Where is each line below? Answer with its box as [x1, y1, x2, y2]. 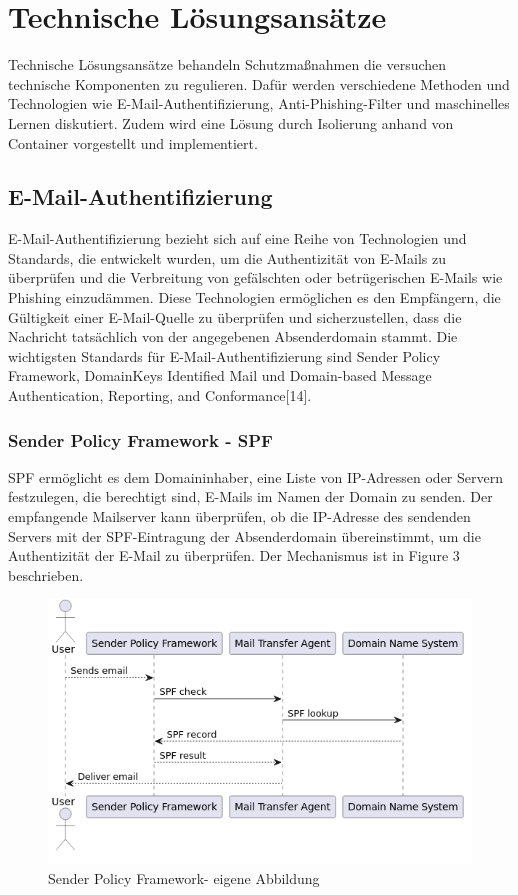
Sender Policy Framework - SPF [8, 427, 273, 452]
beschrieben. [8, 564, 84, 585]
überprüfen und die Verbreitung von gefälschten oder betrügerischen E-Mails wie [8, 267, 503, 288]
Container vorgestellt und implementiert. [8, 132, 258, 153]
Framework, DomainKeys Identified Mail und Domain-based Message [8, 365, 432, 386]
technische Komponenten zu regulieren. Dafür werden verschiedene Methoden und [8, 73, 510, 94]
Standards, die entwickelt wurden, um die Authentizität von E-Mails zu [8, 247, 446, 268]
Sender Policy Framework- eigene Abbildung [48, 868, 320, 889]
